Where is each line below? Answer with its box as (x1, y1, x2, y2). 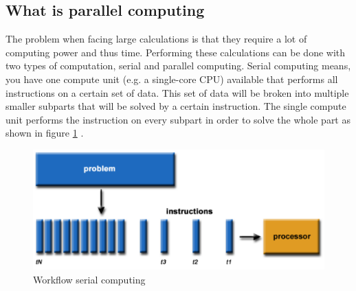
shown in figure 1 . (5, 126, 84, 140)
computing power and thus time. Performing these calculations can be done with (5, 45, 346, 59)
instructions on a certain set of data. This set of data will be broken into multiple (5, 85, 349, 100)
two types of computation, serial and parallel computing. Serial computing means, (5, 58, 351, 73)
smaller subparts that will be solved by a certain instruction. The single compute (5, 99, 346, 113)
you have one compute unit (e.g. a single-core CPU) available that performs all (5, 71, 338, 86)
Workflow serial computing (33, 272, 146, 286)
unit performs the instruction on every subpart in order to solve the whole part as (5, 112, 351, 126)
